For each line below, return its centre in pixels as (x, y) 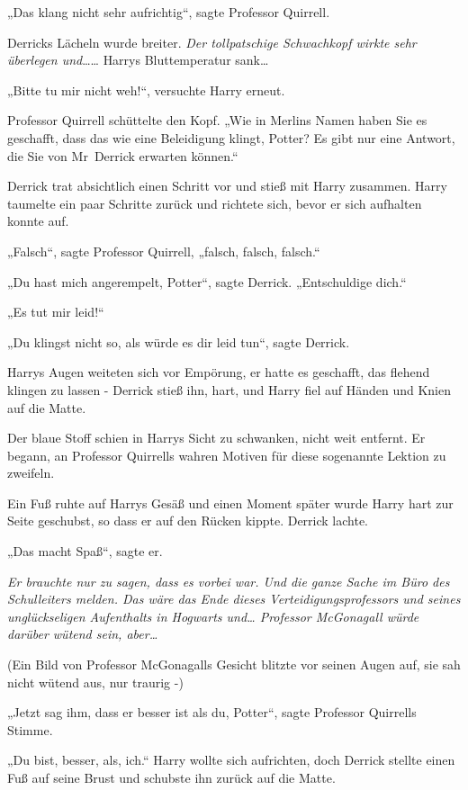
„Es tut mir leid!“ (56, 312)
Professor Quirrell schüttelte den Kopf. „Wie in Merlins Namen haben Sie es (217, 120)
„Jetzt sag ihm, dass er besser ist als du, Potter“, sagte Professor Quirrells (212, 712)
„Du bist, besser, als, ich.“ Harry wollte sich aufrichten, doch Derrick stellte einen (231, 760)
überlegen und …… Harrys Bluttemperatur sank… (138, 60)
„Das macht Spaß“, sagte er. (85, 551)
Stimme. (30, 729)
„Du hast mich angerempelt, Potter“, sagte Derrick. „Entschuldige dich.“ (207, 281)
